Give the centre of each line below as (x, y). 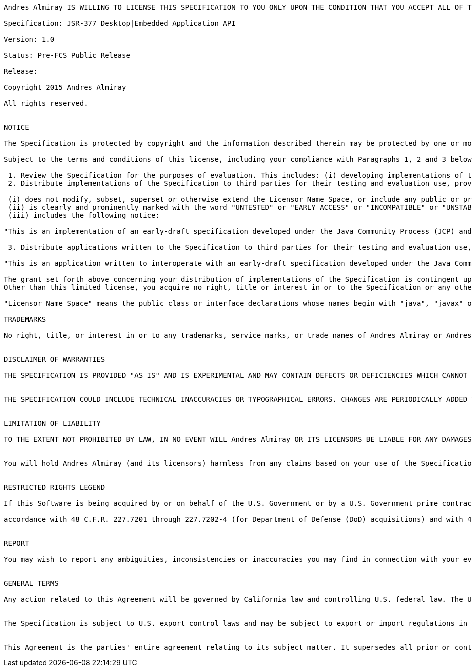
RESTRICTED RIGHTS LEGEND (55, 487)
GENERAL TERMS (31, 583)
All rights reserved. (46, 103)
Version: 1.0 (29, 39)
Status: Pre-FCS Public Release (67, 55)
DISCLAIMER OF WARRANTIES (55, 359)
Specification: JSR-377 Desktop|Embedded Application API (120, 23)
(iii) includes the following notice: (84, 215)
